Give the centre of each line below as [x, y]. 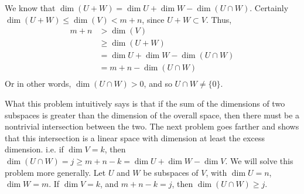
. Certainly [269, 8]
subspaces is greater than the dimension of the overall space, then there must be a [152, 115]
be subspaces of [171, 172]
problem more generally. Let [55, 172]
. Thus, [219, 19]
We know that [30, 8]
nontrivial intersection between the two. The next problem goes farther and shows [152, 126]
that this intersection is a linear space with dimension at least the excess [135, 137]
